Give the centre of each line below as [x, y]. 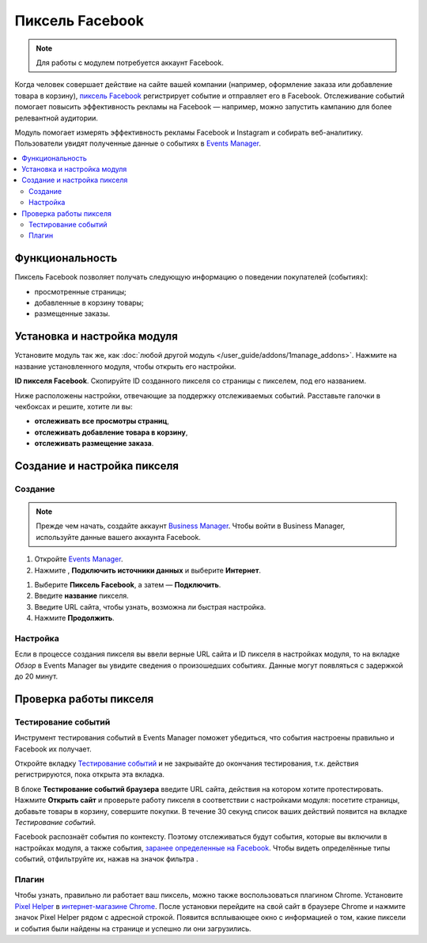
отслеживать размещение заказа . [94, 443]
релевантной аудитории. [57, 118]
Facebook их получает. [53, 749]
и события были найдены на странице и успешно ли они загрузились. [133, 928]
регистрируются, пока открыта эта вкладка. [90, 774]
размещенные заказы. [72, 314]
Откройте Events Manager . [79, 559]
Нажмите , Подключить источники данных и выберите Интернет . [147, 570]
